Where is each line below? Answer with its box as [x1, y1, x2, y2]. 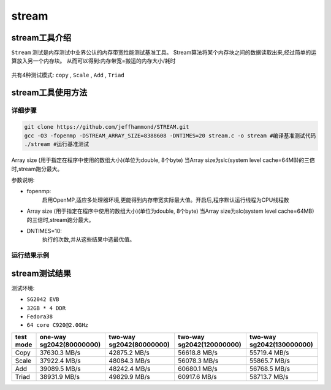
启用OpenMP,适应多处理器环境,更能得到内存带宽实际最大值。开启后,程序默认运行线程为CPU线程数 [42, 196, 289, 204]
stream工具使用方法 [11, 87, 88, 97]
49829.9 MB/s [108, 372, 150, 381]
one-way [39, 332, 67, 341]
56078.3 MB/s [178, 356, 219, 365]
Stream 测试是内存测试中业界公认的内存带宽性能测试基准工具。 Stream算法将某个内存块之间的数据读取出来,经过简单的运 [11, 49, 317, 56]
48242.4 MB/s [108, 364, 151, 373]
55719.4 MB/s [249, 348, 289, 357]
